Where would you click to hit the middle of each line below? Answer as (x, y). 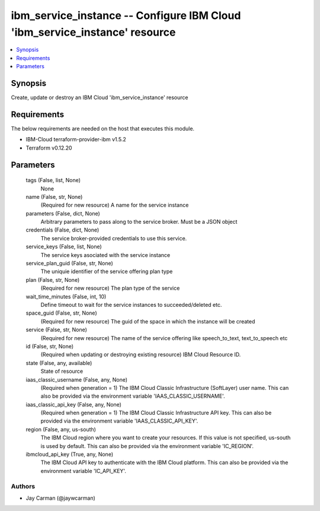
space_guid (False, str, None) (61, 313)
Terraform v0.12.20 (49, 148)
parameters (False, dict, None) (63, 213)
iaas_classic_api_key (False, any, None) (73, 404)
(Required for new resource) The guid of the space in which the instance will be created (148, 321)
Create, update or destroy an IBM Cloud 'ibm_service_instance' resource (100, 97)
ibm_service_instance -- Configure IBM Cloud (126, 15)
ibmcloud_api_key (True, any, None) (70, 455)
